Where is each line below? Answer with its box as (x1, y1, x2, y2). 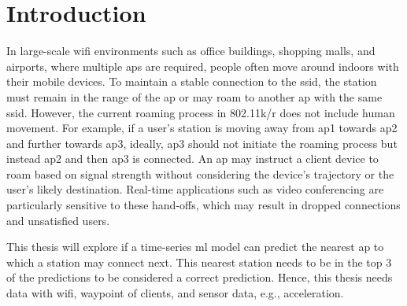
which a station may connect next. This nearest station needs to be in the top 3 (6, 253, 392, 270)
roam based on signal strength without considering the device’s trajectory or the (6, 165, 394, 182)
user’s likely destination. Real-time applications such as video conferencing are (6, 181, 384, 197)
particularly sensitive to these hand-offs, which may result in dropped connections (6, 197, 401, 213)
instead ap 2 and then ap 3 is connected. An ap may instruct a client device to (6, 150, 379, 167)
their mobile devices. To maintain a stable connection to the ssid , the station (6, 73, 377, 90)
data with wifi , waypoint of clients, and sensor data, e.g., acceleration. (6, 285, 344, 301)
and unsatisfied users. (6, 212, 110, 228)
